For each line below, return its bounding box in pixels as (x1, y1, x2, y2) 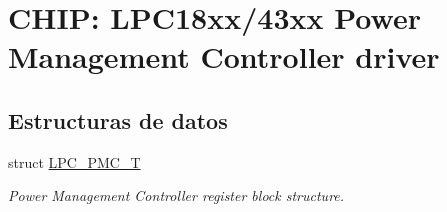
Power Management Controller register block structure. (8, 185, 345, 206)
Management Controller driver (8, 36, 440, 77)
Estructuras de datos (8, 104, 228, 135)
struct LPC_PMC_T (8, 151, 141, 172)
